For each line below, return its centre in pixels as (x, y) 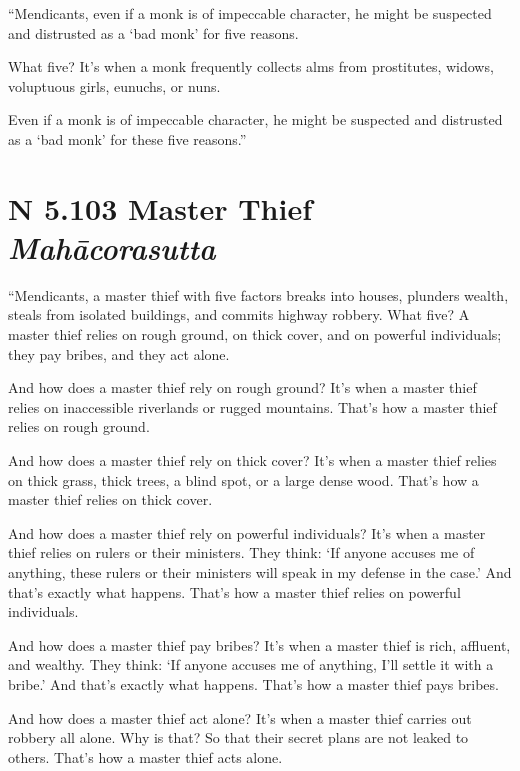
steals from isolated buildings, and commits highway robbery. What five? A (239, 314)
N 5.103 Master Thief (160, 207)
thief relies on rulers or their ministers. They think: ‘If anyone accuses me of (241, 552)
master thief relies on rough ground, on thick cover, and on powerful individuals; (255, 334)
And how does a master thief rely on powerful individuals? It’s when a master (247, 532)
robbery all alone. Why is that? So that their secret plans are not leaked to (238, 737)
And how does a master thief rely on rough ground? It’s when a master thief (242, 387)
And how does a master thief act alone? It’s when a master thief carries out (240, 717)
